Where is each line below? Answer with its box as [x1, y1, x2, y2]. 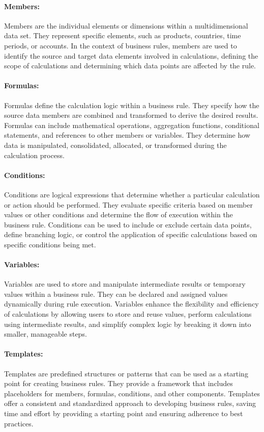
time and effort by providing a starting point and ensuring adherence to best [4, 408, 243, 419]
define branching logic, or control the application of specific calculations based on [4, 229, 257, 240]
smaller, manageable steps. [4, 328, 87, 339]
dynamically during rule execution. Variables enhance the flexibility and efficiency [4, 298, 259, 309]
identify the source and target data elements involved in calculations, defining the [4, 50, 258, 61]
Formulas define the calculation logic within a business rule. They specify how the [4, 99, 259, 110]
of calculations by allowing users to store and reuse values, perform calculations [4, 309, 252, 319]
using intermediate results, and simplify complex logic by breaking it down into [4, 318, 251, 329]
